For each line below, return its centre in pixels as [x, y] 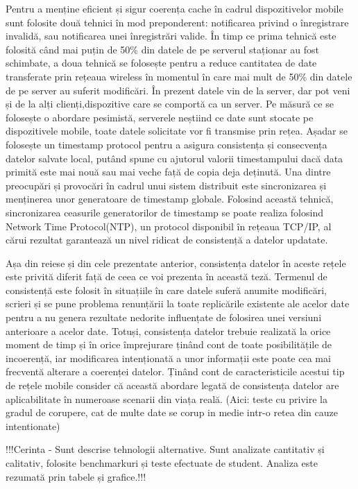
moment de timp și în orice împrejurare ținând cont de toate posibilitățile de [169, 344]
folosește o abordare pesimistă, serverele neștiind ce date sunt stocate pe [160, 117]
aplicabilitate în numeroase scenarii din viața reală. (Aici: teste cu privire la [167, 398]
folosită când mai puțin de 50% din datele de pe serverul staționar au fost [162, 49]
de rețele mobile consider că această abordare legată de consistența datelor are [172, 385]
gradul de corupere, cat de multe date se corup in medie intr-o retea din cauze [172, 412]
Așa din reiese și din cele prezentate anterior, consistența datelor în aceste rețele [176, 263]
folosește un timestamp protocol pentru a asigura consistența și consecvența [167, 144]
